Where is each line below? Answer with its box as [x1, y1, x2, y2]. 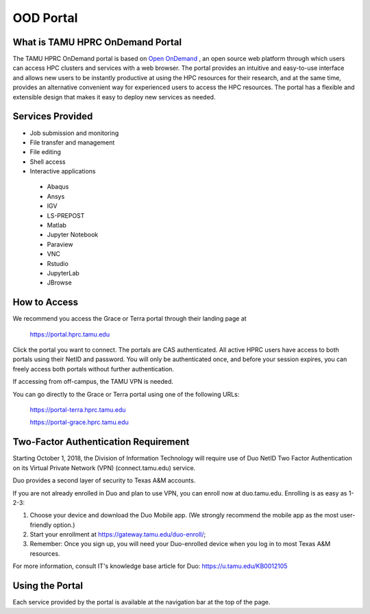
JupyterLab [47, 269, 80, 277]
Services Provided [12, 110, 93, 123]
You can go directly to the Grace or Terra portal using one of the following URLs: [12, 390, 240, 398]
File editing [29, 148, 62, 156]
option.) [53, 521, 75, 529]
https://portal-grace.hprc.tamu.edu [29, 418, 129, 426]
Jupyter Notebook [47, 230, 99, 239]
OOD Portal [12, 10, 78, 25]
